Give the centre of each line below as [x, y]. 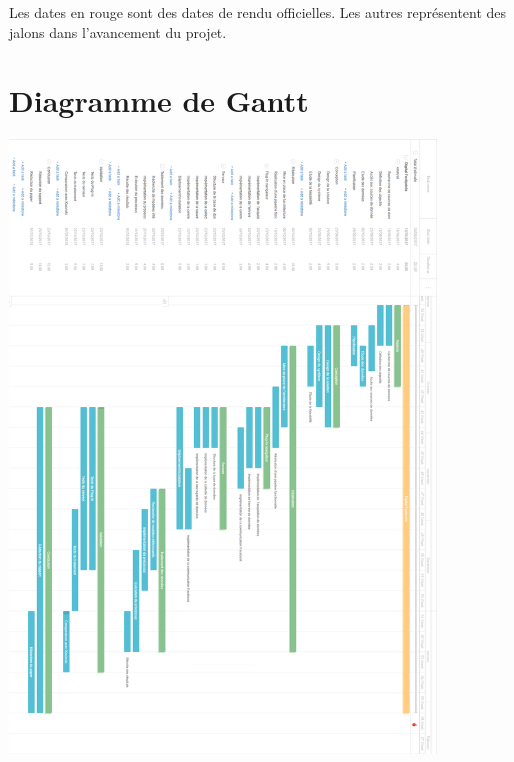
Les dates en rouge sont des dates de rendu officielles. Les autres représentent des [258, 12]
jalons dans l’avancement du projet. [118, 31]
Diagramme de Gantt [159, 100]
